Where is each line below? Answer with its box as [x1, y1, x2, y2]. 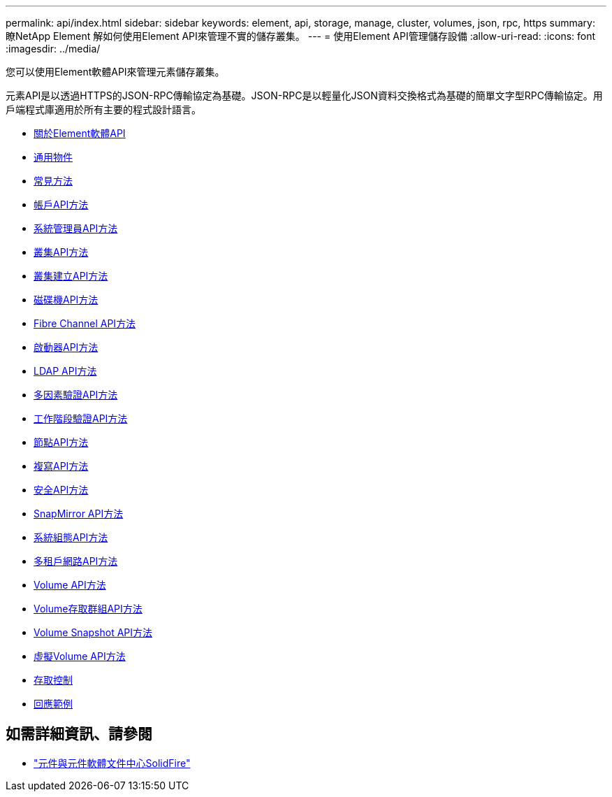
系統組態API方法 [34, 531, 108, 543]
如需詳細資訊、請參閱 [6, 725, 152, 743]
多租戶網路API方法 [34, 555, 118, 567]
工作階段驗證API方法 [34, 412, 128, 424]
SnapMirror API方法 [34, 508, 124, 519]
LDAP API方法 [34, 365, 97, 377]
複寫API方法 [34, 460, 89, 472]
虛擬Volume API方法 [34, 650, 126, 662]
